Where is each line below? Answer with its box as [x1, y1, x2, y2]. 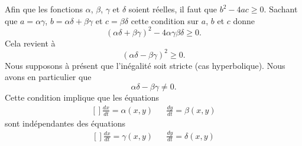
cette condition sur [131, 14, 199, 26]
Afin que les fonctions [5, 3, 83, 15]
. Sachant [264, 3, 298, 15]
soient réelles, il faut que [128, 3, 217, 15]
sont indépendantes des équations [5, 117, 126, 129]
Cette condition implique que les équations [5, 91, 160, 103]
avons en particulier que [5, 71, 92, 83]
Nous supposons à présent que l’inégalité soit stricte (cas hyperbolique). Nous [5, 59, 285, 71]
